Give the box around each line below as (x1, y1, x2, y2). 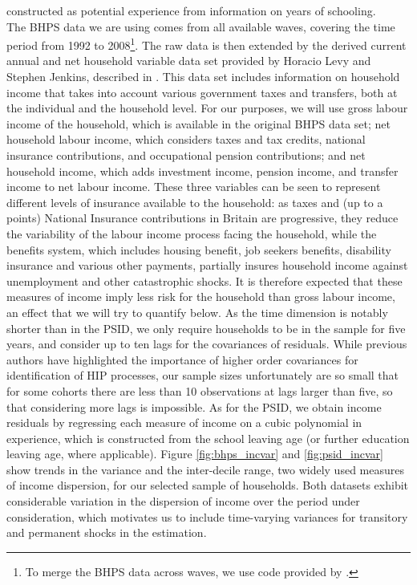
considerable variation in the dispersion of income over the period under (6, 493, 360, 510)
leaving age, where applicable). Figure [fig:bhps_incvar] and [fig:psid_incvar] (6, 445, 384, 462)
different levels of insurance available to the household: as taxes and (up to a (6, 193, 383, 210)
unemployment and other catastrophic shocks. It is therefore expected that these (6, 272, 403, 289)
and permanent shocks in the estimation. (6, 524, 207, 541)
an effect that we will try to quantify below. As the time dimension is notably (6, 303, 388, 320)
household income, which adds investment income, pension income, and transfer (6, 162, 399, 179)
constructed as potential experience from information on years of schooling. (6, 2, 376, 18)
